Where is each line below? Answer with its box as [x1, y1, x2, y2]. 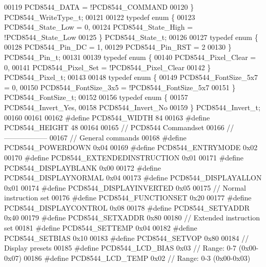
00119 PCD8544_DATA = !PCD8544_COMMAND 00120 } [4, 2, 194, 12]
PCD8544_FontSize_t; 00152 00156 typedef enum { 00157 [4, 92, 188, 102]
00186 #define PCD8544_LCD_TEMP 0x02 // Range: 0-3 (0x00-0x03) [24, 252, 251, 263]
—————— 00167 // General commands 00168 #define [4, 132, 187, 142]
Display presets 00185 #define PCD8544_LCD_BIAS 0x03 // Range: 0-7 [4, 242, 237, 253]
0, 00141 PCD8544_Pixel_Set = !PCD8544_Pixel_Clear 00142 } [4, 61, 211, 72]
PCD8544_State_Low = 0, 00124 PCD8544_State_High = [4, 22, 193, 32]
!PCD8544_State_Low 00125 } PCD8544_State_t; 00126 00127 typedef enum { [4, 31, 258, 42]
